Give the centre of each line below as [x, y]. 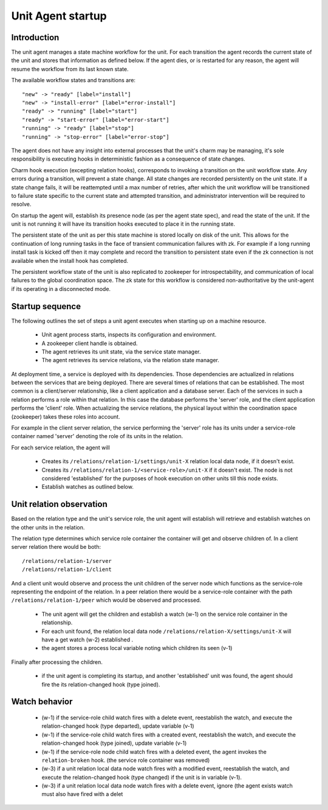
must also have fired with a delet [82, 794]
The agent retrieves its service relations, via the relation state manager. [131, 360]
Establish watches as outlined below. [87, 487]
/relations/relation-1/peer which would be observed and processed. [106, 600]
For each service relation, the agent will [61, 447]
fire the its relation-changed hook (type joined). [101, 684]
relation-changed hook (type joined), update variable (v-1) [114, 743]
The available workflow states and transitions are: [73, 80]
